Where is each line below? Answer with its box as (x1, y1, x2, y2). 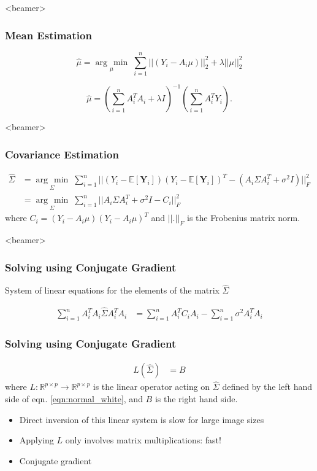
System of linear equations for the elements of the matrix (5, 284, 220, 297)
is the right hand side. (155, 392, 238, 405)
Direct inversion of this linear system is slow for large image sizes (19, 413, 264, 426)
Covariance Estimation (5, 146, 119, 162)
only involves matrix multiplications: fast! (65, 434, 221, 446)
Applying (19, 434, 54, 446)
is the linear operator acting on (93, 380, 210, 393)
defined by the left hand (222, 380, 313, 393)
